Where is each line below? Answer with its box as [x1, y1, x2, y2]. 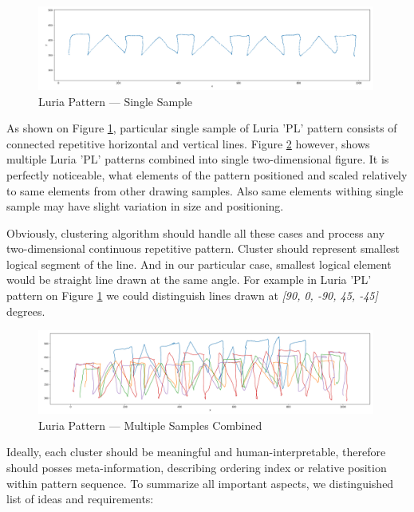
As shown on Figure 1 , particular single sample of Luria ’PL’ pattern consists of [6, 120, 397, 136]
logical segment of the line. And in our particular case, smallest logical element [6, 255, 392, 272]
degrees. [6, 302, 45, 319]
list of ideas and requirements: [6, 490, 154, 507]
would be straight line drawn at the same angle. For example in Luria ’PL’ [6, 271, 372, 288]
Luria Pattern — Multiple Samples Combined [38, 416, 262, 433]
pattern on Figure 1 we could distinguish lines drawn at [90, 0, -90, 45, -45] [6, 287, 378, 304]
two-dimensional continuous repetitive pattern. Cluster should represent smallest [6, 240, 400, 257]
